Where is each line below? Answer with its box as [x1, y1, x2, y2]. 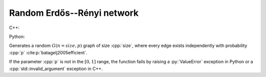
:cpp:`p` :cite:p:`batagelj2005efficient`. [9, 49, 88, 55]
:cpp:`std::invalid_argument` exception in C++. [9, 66, 103, 72]
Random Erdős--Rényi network [9, 7, 139, 18]
